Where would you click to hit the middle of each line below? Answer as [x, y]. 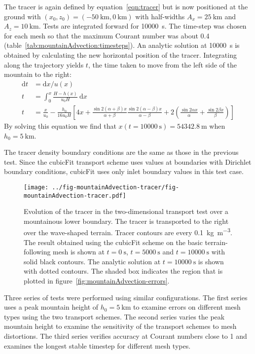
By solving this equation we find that [60, 125]
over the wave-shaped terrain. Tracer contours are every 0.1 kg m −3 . [128, 232]
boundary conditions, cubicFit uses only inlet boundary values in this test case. [124, 171]
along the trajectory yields [44, 64]
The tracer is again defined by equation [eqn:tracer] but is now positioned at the [126, 6]
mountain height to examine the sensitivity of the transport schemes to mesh [120, 326]
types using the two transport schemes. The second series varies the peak [114, 316]
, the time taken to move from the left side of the [162, 64]
